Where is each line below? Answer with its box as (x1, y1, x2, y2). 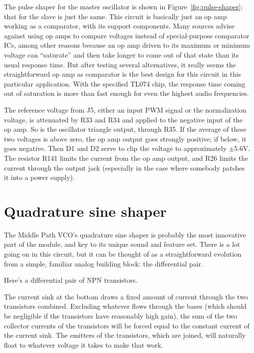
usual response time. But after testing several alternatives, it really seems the (4, 59, 236, 69)
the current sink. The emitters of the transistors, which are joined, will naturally (4, 330, 246, 340)
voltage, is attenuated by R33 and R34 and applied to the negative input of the (4, 114, 243, 124)
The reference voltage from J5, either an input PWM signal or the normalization (4, 104, 247, 115)
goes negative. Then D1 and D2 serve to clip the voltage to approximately (4, 143, 227, 153)
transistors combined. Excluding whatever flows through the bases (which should (4, 301, 247, 311)
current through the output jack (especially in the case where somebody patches (4, 162, 245, 173)
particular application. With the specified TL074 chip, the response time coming (4, 78, 246, 88)
